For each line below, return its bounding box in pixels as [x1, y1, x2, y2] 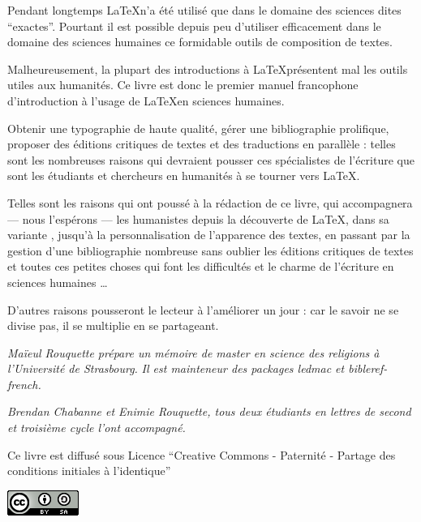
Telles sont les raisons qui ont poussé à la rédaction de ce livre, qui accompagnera [7, 194, 413, 211]
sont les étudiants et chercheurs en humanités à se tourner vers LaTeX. [7, 167, 360, 184]
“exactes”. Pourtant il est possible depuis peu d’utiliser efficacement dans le [7, 17, 381, 34]
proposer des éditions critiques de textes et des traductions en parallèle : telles [7, 135, 396, 152]
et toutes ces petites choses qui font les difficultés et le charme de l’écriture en [7, 258, 394, 275]
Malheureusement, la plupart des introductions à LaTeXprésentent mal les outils [7, 60, 408, 77]
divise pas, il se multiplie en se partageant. [7, 317, 219, 334]
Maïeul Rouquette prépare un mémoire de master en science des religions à [7, 344, 380, 361]
